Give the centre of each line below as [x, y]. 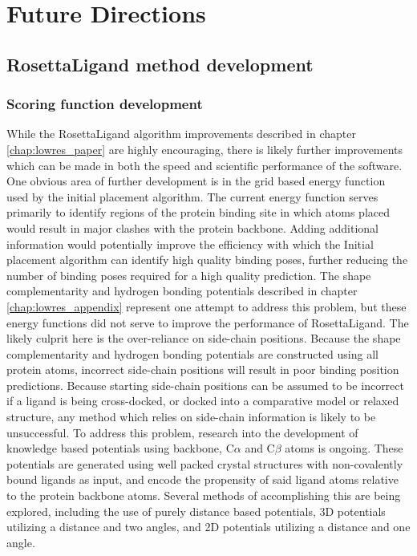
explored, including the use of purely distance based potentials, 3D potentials [196, 511]
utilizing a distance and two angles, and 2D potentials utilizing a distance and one [208, 527]
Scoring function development [105, 104]
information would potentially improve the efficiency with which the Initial [190, 244]
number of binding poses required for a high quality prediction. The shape [189, 275]
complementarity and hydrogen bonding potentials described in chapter [182, 291]
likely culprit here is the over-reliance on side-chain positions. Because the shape [204, 338]
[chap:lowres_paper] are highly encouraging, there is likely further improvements [205, 149]
